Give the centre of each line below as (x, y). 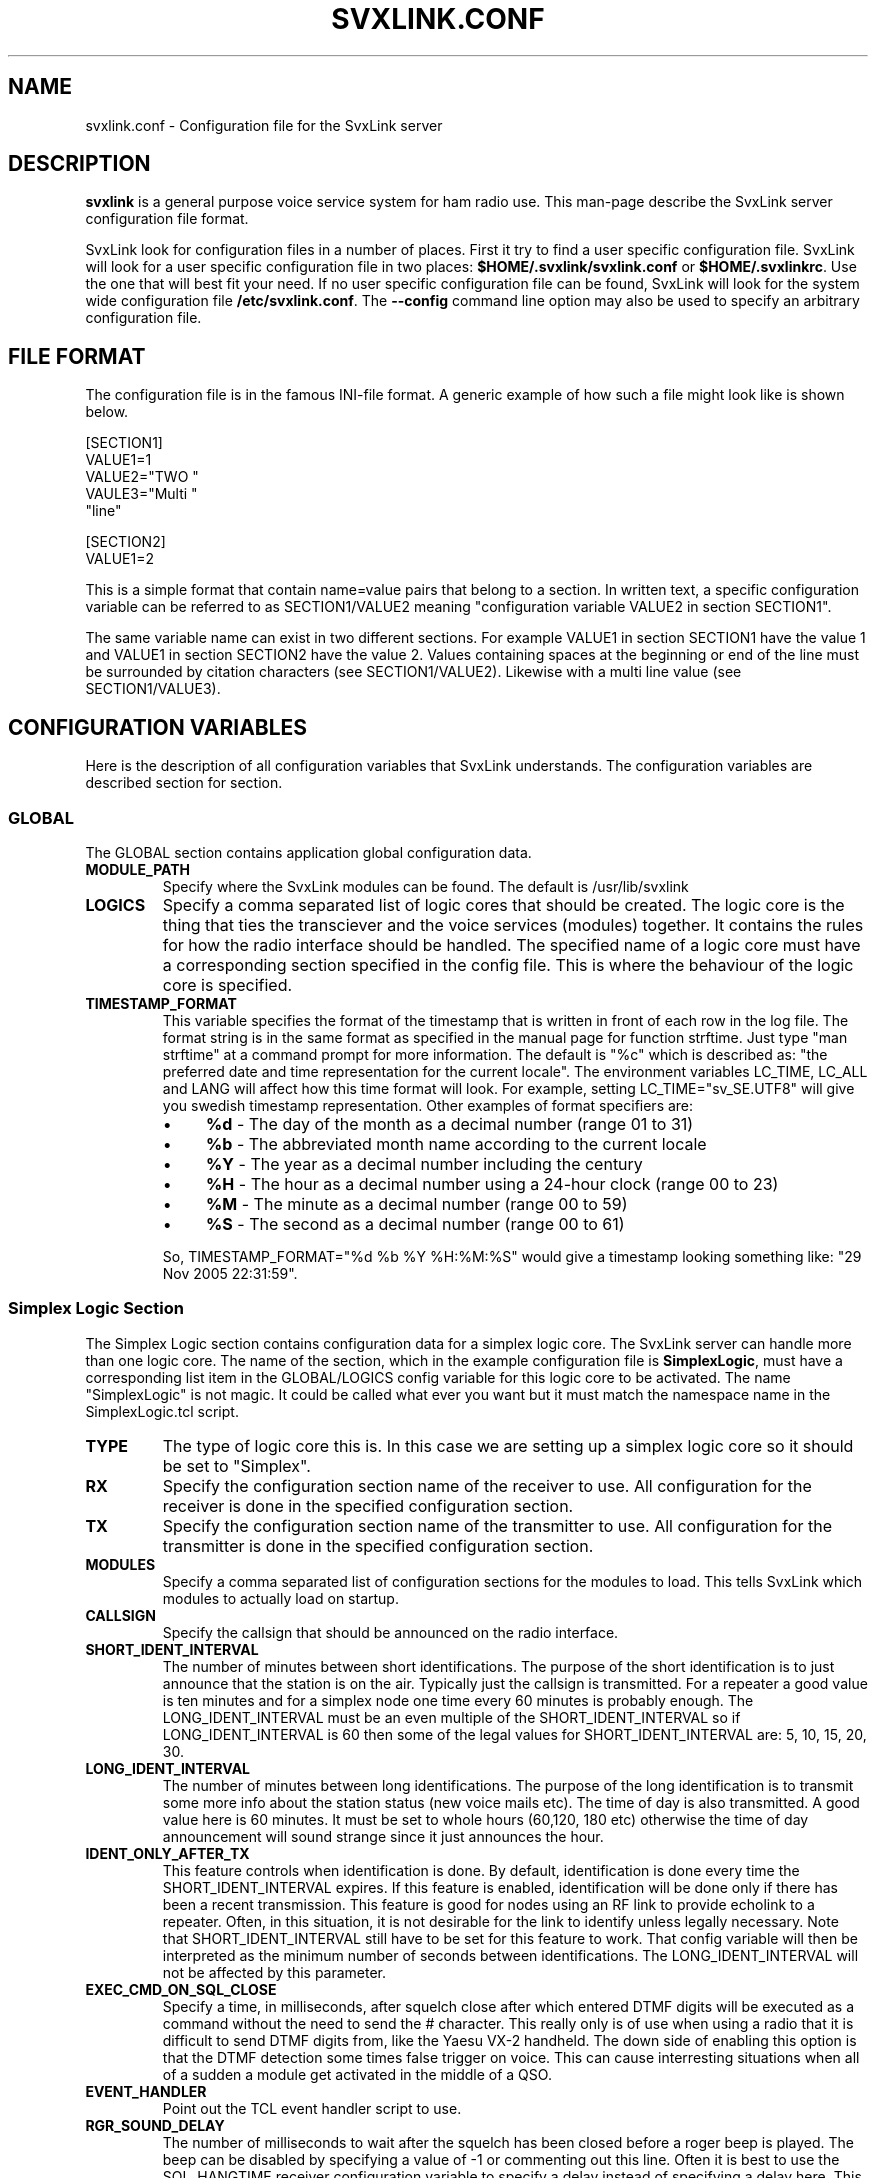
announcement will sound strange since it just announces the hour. (383, 1836)
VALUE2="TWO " (142, 477)
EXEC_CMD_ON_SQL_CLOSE (181, 1989)
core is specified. (227, 984)
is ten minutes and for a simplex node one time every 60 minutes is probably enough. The (458, 1700)
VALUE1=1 (118, 460)
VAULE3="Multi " (141, 494)
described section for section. (184, 783)
